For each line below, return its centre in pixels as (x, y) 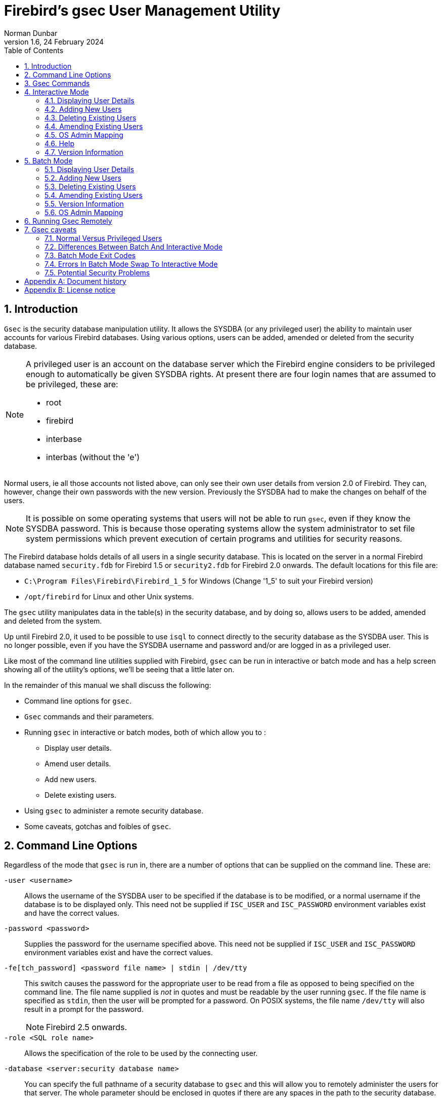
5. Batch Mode (49, 160)
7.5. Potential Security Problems (97, 272)
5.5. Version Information (84, 203)
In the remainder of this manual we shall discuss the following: (108, 685)
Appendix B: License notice (70, 290)
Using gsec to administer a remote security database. (114, 810)
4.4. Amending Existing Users (94, 126)
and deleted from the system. (53, 621)
